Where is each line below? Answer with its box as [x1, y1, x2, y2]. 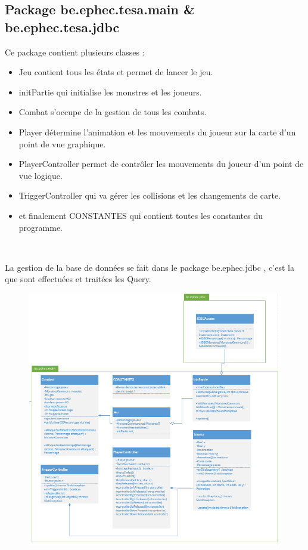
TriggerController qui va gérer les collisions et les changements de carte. [18, 189, 281, 202]
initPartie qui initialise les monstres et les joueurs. [18, 85, 202, 98]
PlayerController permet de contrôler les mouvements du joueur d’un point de [18, 157, 304, 170]
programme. [18, 221, 63, 233]
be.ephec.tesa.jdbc [5, 17, 120, 36]
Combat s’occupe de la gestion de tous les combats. [18, 106, 207, 118]
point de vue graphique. [18, 137, 106, 150]
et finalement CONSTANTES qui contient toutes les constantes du [18, 209, 263, 221]
